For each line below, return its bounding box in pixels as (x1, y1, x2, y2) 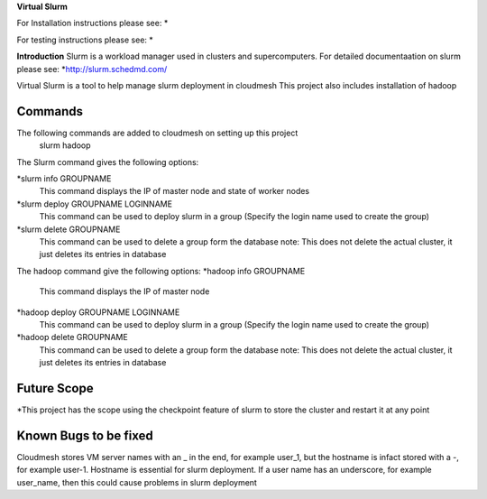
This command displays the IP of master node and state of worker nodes (39, 186, 310, 197)
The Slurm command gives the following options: (16, 156, 199, 167)
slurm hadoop (39, 140, 91, 151)
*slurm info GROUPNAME (16, 173, 112, 184)
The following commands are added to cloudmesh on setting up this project (16, 127, 299, 138)
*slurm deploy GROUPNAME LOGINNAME (16, 199, 173, 209)
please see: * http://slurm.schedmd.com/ (16, 63, 168, 74)
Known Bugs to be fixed (16, 428, 153, 443)
